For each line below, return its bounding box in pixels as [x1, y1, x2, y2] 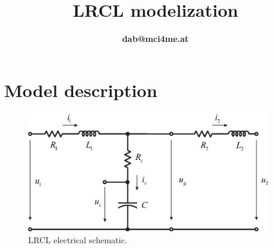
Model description [4, 77, 158, 102]
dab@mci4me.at [122, 32, 189, 45]
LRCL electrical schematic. [28, 233, 127, 246]
